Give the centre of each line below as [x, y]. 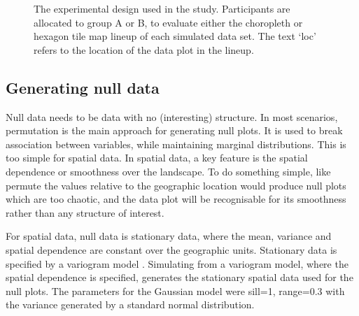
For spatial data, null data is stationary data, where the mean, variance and [169, 236]
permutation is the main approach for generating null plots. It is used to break [174, 130]
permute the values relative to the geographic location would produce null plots [176, 185]
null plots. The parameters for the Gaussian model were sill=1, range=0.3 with [175, 290]
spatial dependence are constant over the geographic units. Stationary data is [171, 249]
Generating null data [83, 87]
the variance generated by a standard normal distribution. [130, 304]
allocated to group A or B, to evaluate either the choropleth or [168, 22]
